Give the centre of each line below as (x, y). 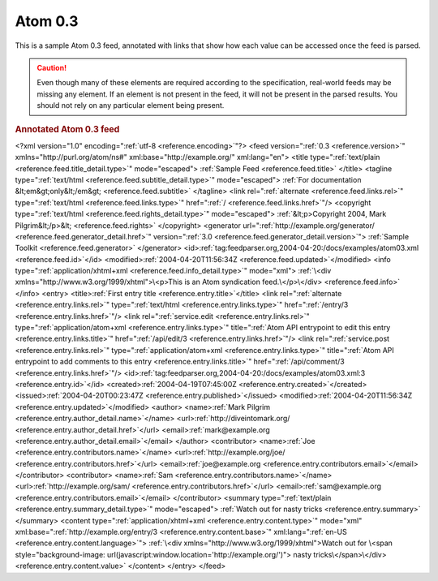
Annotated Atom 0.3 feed (67, 129)
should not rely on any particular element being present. (131, 105)
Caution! (52, 67)
